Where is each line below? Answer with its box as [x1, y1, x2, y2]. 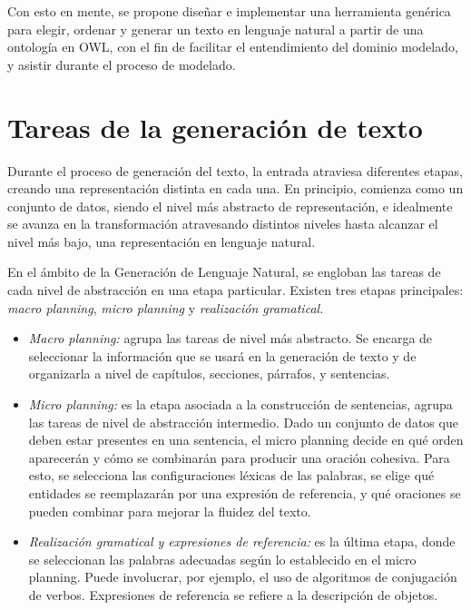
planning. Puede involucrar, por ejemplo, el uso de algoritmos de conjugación [28, 567, 457, 586]
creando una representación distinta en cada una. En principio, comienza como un [7, 179, 464, 198]
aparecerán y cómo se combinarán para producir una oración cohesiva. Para [28, 448, 450, 467]
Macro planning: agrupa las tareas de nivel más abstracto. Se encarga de [28, 329, 433, 348]
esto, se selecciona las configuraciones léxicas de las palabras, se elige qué [28, 466, 435, 485]
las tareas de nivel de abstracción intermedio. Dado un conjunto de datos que [28, 412, 458, 431]
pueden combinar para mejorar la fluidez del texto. [28, 501, 311, 520]
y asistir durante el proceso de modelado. [7, 54, 236, 74]
